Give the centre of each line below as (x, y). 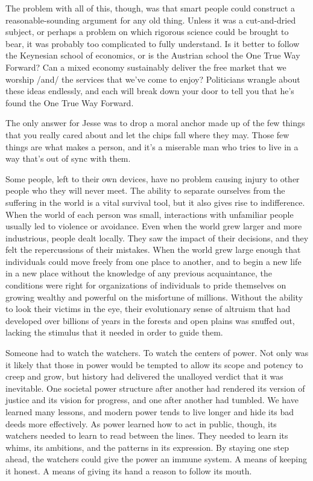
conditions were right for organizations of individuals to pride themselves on (146, 285)
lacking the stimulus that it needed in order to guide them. (114, 332)
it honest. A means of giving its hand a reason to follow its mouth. (129, 470)
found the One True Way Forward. (70, 102)
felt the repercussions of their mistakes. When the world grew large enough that (153, 250)
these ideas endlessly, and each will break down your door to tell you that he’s (150, 91)
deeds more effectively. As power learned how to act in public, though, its (141, 423)
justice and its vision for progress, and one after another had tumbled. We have (152, 400)
